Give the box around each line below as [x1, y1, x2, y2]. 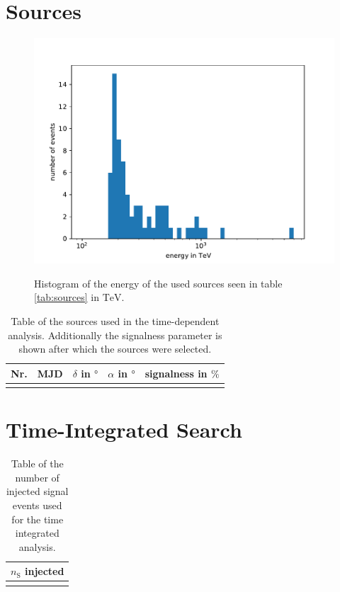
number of [15, 469, 59, 484]
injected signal [6, 484, 69, 499]
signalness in [144, 365, 208, 380]
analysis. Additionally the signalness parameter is [8, 327, 222, 342]
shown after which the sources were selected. [18, 341, 212, 356]
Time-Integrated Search [6, 415, 242, 444]
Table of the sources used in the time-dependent [11, 313, 220, 328]
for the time [11, 511, 64, 526]
